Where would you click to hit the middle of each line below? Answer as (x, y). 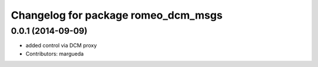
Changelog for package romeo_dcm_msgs (117, 15)
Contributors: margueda (55, 54)
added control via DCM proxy (61, 45)
